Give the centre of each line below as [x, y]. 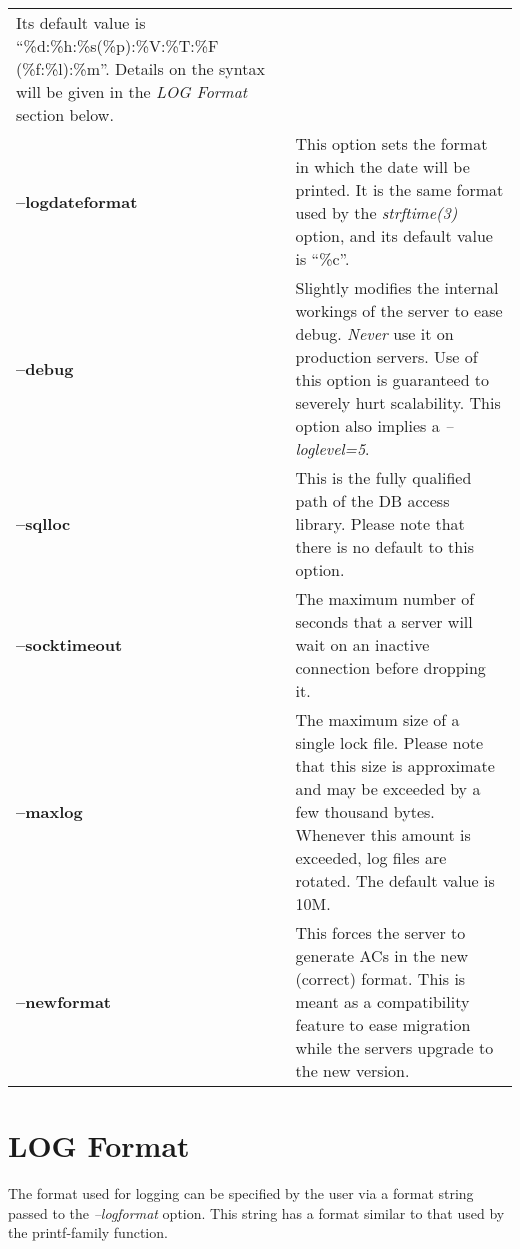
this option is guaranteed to [392, 379]
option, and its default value [394, 235]
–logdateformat [77, 201]
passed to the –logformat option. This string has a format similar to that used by [256, 1212]
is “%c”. [322, 258]
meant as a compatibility [382, 1001]
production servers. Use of [386, 356]
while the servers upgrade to [394, 1047]
